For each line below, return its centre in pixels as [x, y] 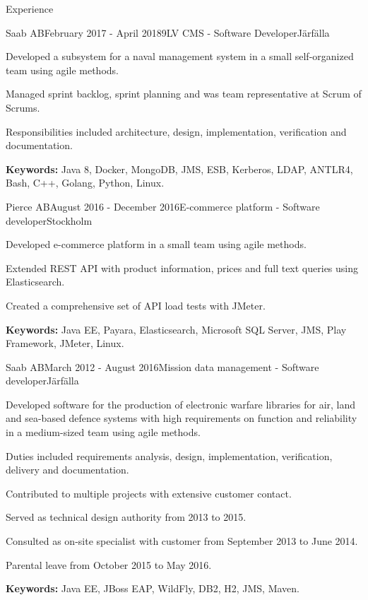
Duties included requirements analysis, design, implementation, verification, [169, 455]
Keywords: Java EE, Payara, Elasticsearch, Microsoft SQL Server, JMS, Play [176, 329]
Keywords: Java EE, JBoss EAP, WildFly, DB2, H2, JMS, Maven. [153, 588]
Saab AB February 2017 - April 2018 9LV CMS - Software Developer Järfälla [168, 32]
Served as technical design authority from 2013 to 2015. [126, 517]
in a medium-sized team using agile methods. [103, 432]
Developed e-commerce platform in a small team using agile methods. [156, 244]
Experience [30, 8]
